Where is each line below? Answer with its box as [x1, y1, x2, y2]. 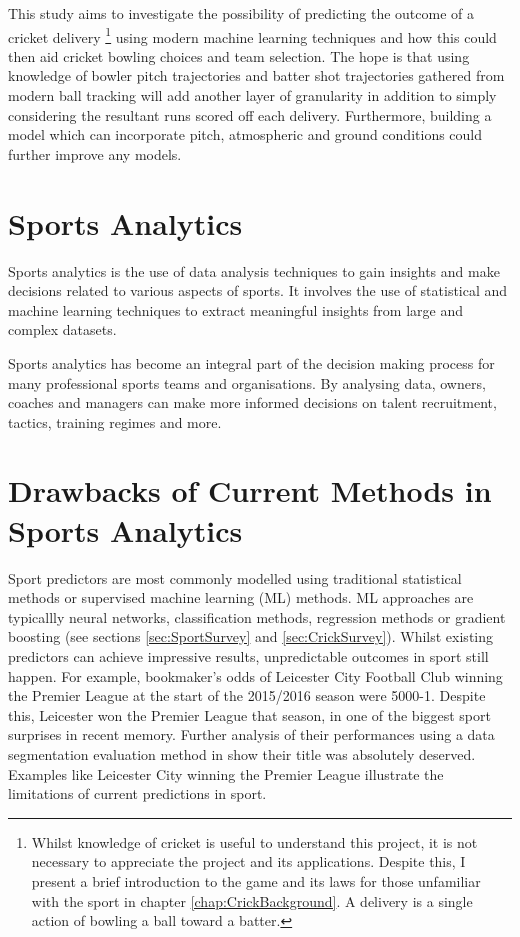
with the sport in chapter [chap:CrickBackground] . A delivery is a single [31, 890, 473, 911]
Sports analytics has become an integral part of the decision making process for [8, 352, 495, 373]
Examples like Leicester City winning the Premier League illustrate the [8, 763, 444, 784]
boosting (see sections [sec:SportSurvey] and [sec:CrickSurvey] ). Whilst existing [8, 626, 494, 647]
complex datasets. [8, 319, 117, 340]
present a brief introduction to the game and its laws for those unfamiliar [31, 870, 481, 891]
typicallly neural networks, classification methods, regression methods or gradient [8, 606, 506, 627]
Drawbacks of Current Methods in [8, 470, 492, 511]
